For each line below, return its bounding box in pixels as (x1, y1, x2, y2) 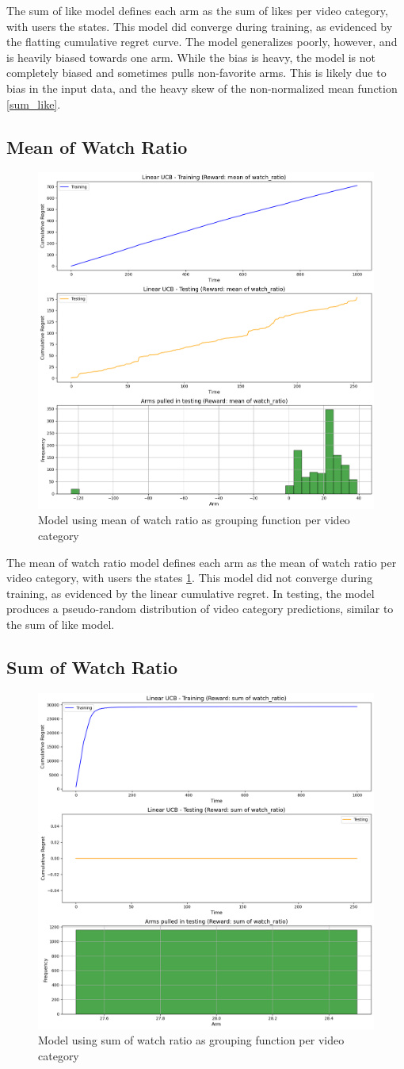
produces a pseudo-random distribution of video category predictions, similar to (6, 600, 394, 617)
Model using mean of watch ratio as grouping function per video (38, 512, 350, 528)
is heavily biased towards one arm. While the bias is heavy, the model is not (6, 48, 376, 65)
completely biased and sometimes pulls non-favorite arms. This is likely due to (6, 64, 387, 81)
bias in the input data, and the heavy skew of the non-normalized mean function (6, 79, 398, 96)
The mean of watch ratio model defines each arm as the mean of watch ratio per (6, 554, 397, 570)
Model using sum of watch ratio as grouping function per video (38, 1032, 345, 1048)
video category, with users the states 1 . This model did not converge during (6, 569, 373, 586)
